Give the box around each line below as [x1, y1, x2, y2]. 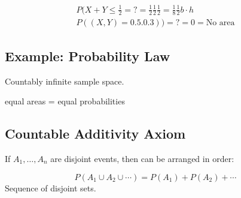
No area [206, 19, 235, 28]
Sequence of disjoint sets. [5, 181, 96, 194]
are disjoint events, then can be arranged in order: [50, 152, 234, 164]
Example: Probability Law [5, 46, 170, 65]
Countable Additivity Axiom [5, 124, 186, 143]
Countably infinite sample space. [5, 74, 124, 87]
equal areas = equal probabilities [5, 95, 125, 107]
